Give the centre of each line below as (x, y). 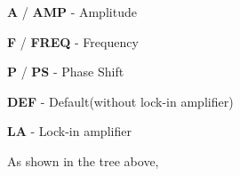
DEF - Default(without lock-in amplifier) (120, 101)
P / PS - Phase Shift (66, 72)
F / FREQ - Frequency (73, 41)
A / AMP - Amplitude (72, 12)
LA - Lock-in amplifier (69, 131)
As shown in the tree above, (83, 160)
